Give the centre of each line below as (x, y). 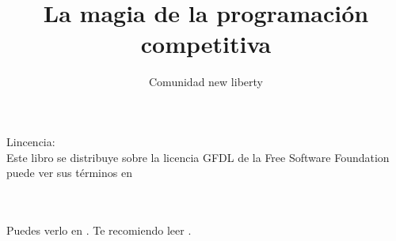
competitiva (206, 44)
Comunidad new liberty (206, 82)
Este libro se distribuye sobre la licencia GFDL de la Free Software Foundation (198, 157)
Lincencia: (31, 141)
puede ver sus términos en (69, 173)
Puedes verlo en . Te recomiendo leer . (99, 230)
